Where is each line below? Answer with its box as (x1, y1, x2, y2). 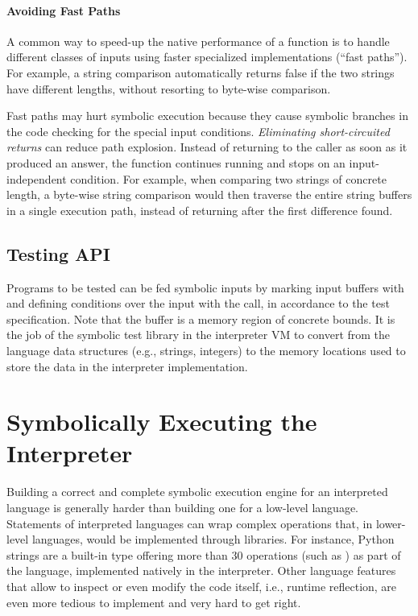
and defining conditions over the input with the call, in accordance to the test (6, 295, 390, 312)
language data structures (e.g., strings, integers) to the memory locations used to (6, 341, 406, 358)
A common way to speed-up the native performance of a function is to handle (6, 32, 390, 49)
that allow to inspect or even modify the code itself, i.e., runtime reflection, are (6, 577, 397, 594)
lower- (375, 515, 406, 531)
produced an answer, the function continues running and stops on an (6, 154, 346, 171)
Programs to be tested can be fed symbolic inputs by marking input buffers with (6, 279, 404, 296)
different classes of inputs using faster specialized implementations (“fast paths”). (6, 48, 408, 65)
